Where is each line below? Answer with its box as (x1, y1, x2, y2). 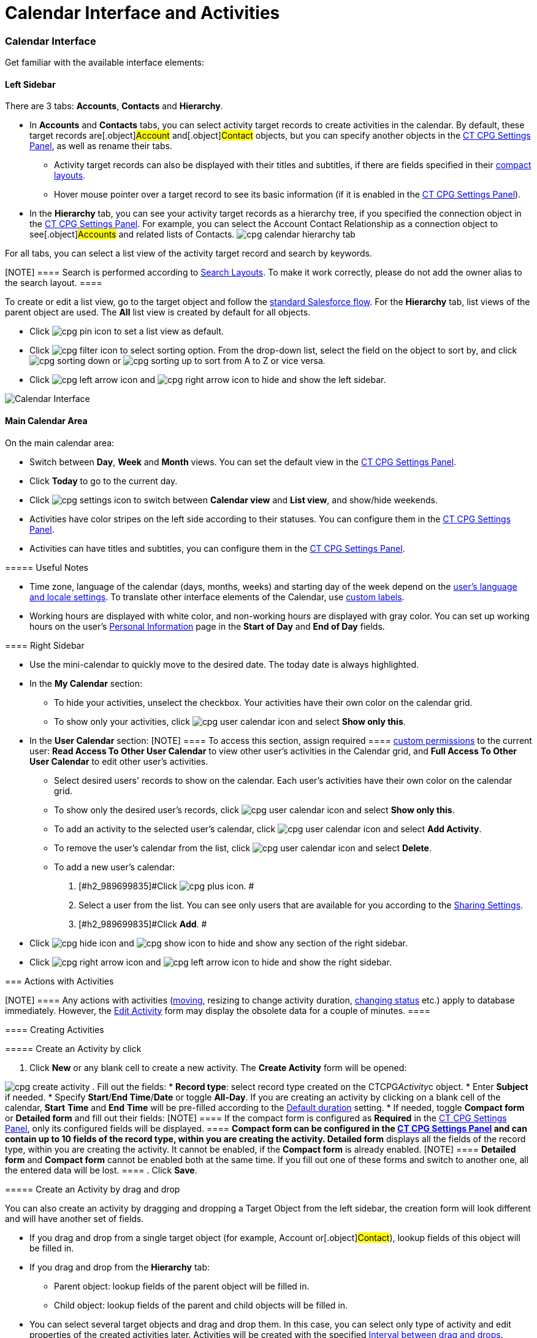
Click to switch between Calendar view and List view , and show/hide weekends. (29, 494, 438, 505)
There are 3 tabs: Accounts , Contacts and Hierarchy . (5, 101, 223, 112)
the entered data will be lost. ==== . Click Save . (5, 1164, 197, 1175)
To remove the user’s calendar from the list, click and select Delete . (54, 842, 432, 853)
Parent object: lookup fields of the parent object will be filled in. (54, 1280, 310, 1291)
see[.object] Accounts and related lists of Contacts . (29, 229, 235, 240)
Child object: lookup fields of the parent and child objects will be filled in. (54, 1299, 348, 1310)
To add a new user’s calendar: (54, 861, 175, 872)
